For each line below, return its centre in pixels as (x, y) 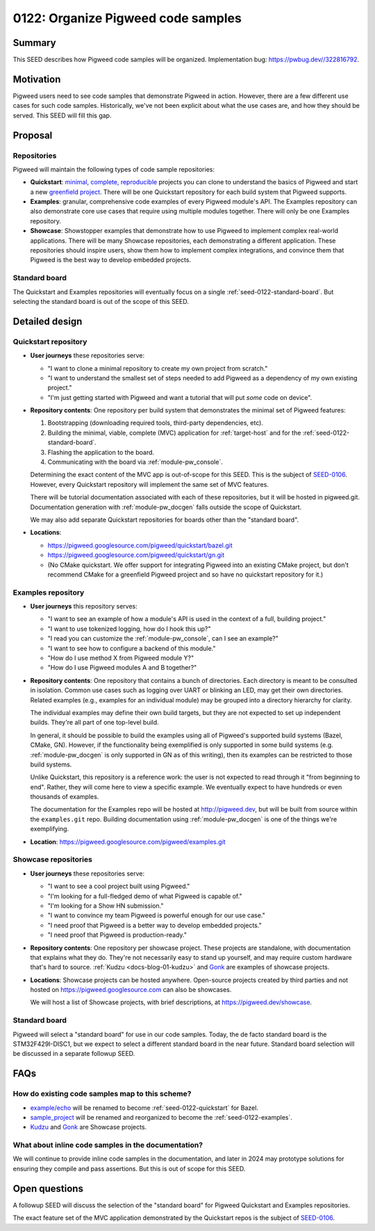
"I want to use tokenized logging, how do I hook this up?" (129, 629)
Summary (34, 43)
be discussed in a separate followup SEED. (74, 1054)
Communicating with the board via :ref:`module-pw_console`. (135, 462)
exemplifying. (50, 829)
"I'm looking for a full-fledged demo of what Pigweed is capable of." (145, 896)
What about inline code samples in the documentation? (108, 1145)
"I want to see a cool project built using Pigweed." (119, 886)
